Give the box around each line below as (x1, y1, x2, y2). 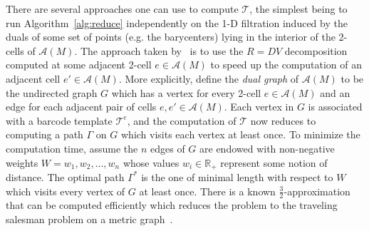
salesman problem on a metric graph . (6, 212, 173, 226)
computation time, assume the (6, 140, 138, 155)
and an (320, 85, 350, 100)
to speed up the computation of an (210, 57, 363, 72)
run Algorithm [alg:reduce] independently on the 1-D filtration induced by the (6, 15, 348, 30)
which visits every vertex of (6, 183, 125, 198)
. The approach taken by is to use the (74, 43, 244, 58)
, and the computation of (127, 113, 237, 128)
